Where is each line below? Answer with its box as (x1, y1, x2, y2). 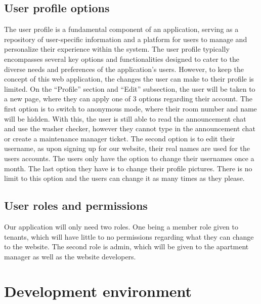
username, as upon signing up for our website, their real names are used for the (4, 143, 250, 154)
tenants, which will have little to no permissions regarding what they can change (4, 231, 254, 242)
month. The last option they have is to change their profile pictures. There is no (4, 163, 252, 173)
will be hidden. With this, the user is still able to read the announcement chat (4, 113, 246, 124)
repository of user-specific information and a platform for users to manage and (4, 33, 247, 44)
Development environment (4, 281, 192, 301)
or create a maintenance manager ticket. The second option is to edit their (4, 133, 235, 143)
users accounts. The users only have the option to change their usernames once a (4, 153, 254, 163)
